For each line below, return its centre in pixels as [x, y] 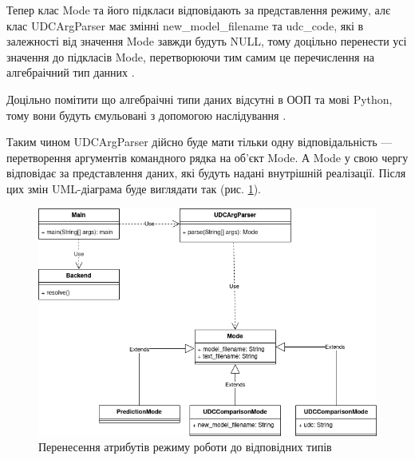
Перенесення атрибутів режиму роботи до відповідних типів [185, 447]
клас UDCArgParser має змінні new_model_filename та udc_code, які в [185, 25]
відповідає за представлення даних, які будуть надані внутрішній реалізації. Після [206, 173]
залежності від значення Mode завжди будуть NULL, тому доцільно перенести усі [207, 41]
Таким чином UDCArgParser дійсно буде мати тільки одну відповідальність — [200, 142]
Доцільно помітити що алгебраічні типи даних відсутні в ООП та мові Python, [200, 99]
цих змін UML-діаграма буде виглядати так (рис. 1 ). [134, 188]
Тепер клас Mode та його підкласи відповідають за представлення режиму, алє [198, 10]
